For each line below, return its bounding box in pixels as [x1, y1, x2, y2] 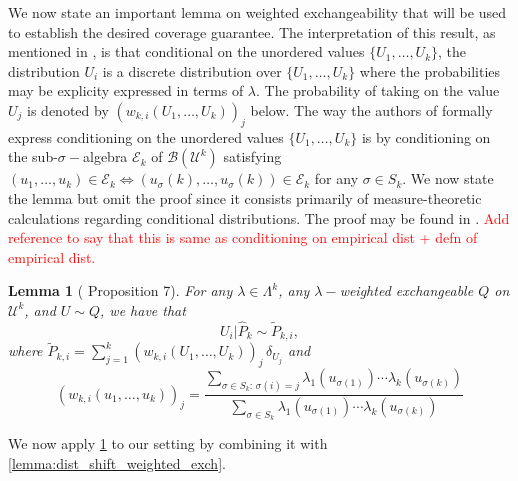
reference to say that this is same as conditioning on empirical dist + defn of [8, 227, 478, 248]
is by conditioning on [361, 126, 491, 147]
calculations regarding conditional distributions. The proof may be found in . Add [8, 207, 510, 228]
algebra [82, 146, 128, 167]
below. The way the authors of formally [250, 99, 493, 120]
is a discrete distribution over [102, 60, 282, 81]
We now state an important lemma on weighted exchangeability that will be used [8, 2, 506, 22]
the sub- [8, 146, 58, 167]
